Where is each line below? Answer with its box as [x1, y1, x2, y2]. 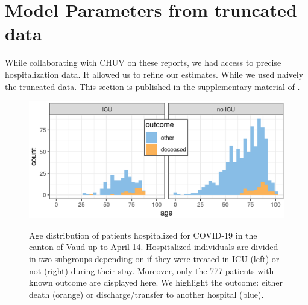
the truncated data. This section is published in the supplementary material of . [5, 80, 300, 92]
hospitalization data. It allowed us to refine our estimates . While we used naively [5, 68, 304, 80]
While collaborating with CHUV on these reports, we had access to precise [5, 56, 281, 69]
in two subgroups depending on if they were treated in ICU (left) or [29, 252, 280, 265]
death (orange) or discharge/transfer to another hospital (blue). [29, 287, 264, 300]
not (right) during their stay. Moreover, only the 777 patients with [29, 264, 274, 277]
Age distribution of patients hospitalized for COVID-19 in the [29, 228, 257, 241]
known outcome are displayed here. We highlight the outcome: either [29, 276, 283, 289]
